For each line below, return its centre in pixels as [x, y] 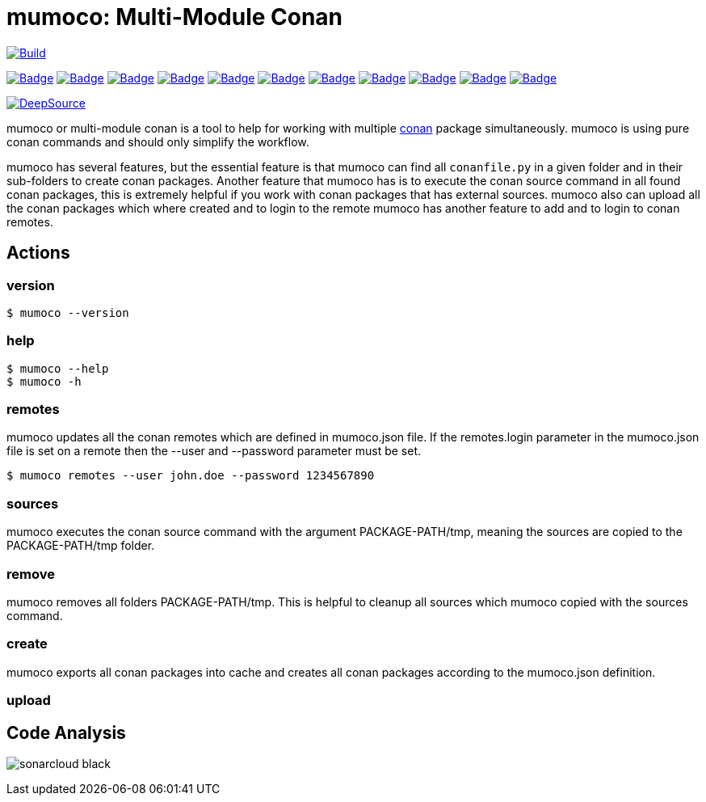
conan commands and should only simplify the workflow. [158, 141]
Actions [38, 253]
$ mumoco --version [68, 312]
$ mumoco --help [58, 368]
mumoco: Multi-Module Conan [175, 17]
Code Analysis [66, 732]
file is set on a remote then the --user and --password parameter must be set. [214, 451]
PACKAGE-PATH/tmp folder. [81, 546]
